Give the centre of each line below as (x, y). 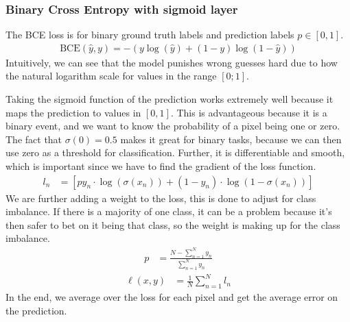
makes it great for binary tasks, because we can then (231, 139)
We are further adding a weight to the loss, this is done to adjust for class (161, 198)
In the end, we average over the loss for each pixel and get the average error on (172, 297)
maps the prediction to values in (73, 112)
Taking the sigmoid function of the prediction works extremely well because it (170, 99)
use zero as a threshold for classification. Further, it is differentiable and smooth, (175, 152)
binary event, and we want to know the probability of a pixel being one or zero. (173, 126)
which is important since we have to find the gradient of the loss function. (161, 166)
